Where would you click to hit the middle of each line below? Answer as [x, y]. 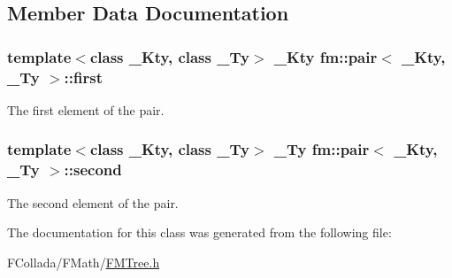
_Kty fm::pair [326, 56]
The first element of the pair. [86, 109]
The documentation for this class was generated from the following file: [199, 232]
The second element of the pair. [93, 202]
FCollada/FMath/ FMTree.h [84, 262]
